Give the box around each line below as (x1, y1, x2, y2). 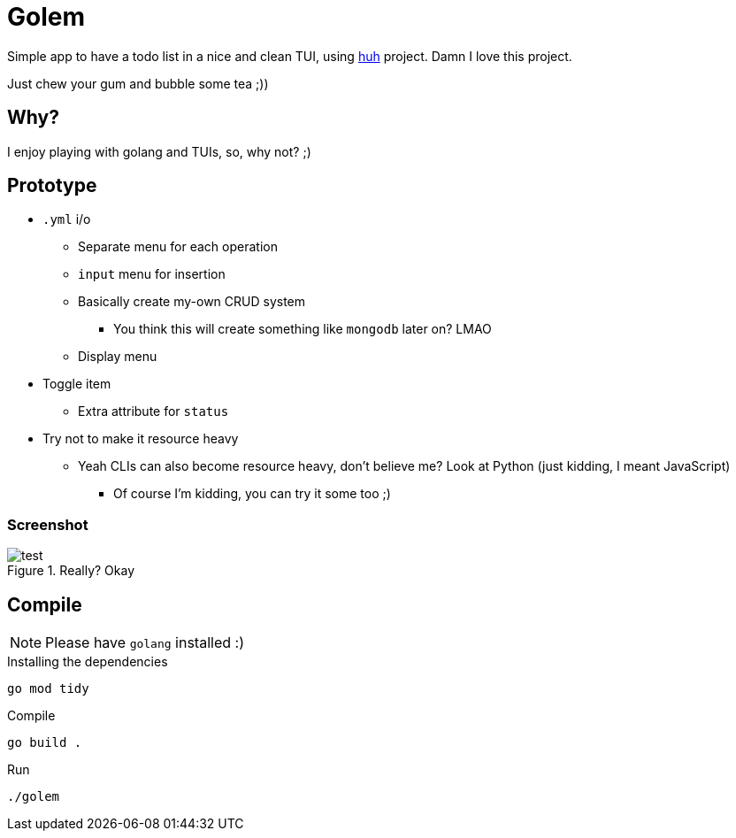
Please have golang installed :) (45, 634, 244, 652)
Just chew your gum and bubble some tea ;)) (7, 75, 269, 91)
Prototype (7, 174, 97, 197)
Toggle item (42, 376, 111, 392)
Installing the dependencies (7, 654, 168, 670)
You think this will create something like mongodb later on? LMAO (113, 321, 492, 337)
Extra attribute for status (78, 404, 229, 419)
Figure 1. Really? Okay (7, 563, 135, 579)
